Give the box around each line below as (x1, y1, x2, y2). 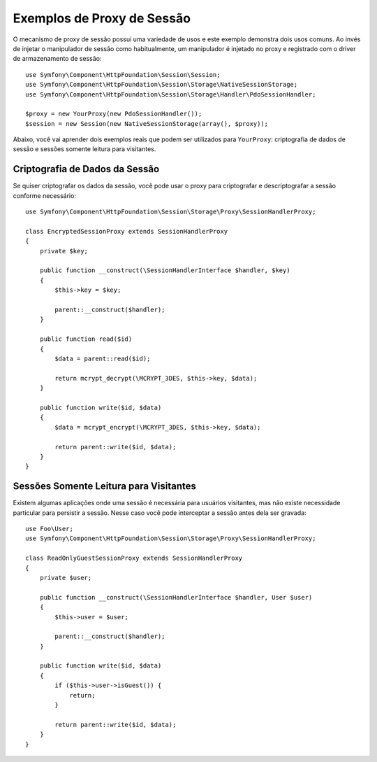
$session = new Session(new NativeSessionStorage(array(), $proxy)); (25, 120, 269, 127)
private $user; (39, 574, 92, 581)
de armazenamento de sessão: (13, 55, 102, 63)
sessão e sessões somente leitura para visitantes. (13, 145, 156, 153)
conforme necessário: (13, 191, 77, 199)
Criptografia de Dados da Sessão (13, 163, 160, 175)
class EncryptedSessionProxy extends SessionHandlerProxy (25, 227, 228, 235)
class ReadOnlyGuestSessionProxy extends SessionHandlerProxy (25, 554, 243, 563)
